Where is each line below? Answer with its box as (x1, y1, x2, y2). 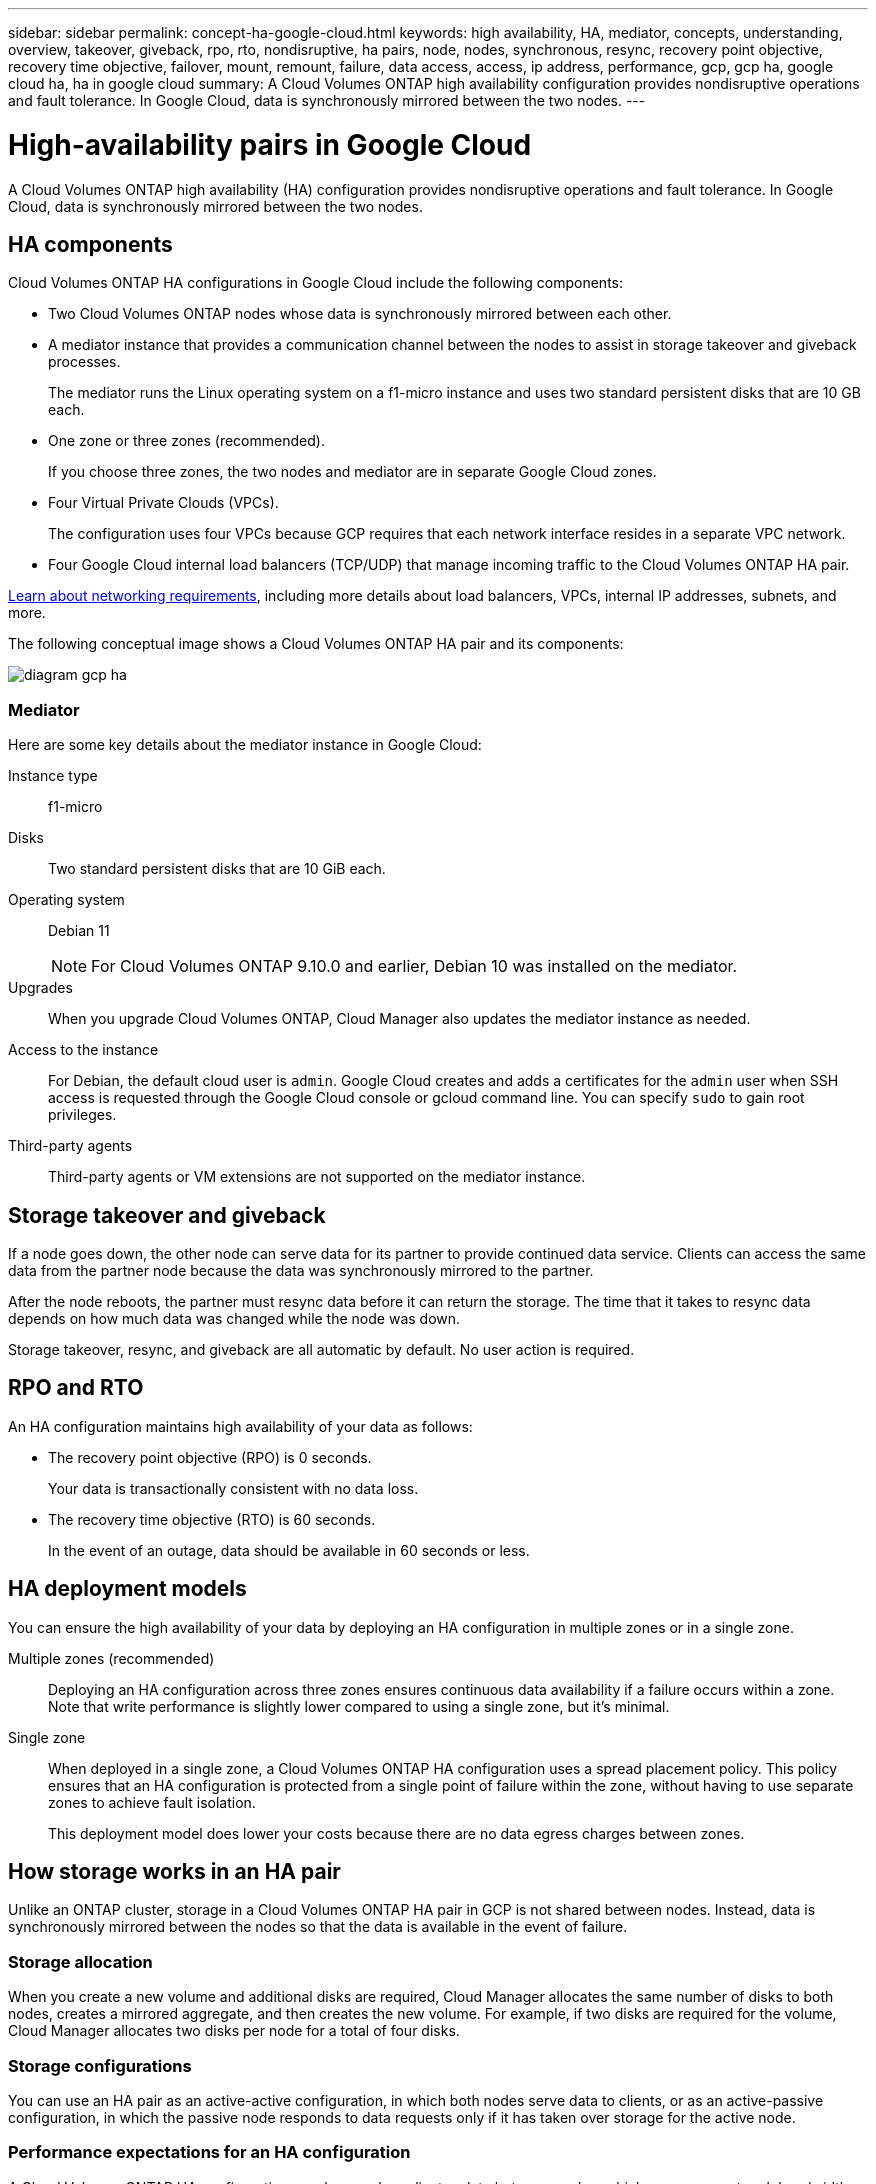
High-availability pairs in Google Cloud (8, 127, 532, 162)
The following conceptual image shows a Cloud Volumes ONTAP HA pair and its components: (8, 635, 624, 653)
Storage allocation (8, 1951, 153, 1972)
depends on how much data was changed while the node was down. (8, 1309, 461, 1327)
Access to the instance (8, 1041, 159, 1059)
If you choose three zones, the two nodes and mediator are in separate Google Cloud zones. (48, 463, 657, 481)
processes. (48, 353, 121, 371)
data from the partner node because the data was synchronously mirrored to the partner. (8, 1261, 594, 1279)
